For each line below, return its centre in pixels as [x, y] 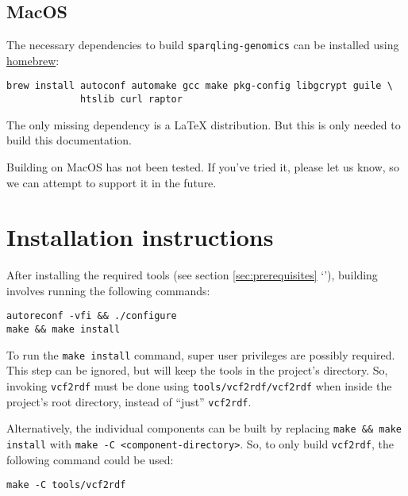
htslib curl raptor [131, 100]
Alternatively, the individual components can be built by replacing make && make [204, 428]
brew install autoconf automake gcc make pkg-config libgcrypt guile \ [200, 86]
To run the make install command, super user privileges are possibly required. [201, 354]
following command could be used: [90, 459]
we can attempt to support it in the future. [112, 182]
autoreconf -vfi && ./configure [92, 316]
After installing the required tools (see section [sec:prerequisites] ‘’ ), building [192, 275]
